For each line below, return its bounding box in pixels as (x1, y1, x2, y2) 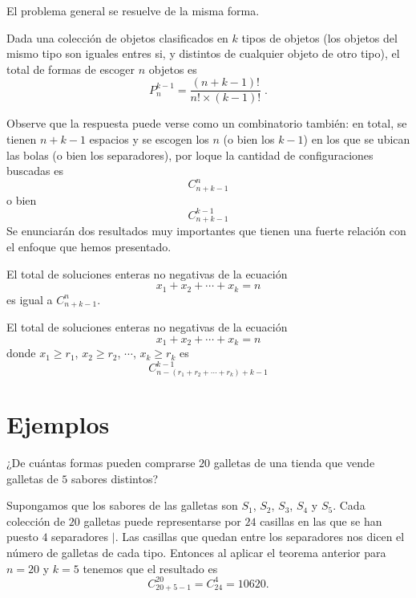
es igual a (6, 291, 53, 307)
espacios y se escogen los (89, 131, 209, 148)
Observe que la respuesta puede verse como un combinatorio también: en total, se (6, 115, 407, 132)
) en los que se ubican (303, 131, 410, 148)
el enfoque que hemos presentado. (6, 238, 172, 254)
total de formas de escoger (6, 60, 135, 77)
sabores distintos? (71, 470, 159, 486)
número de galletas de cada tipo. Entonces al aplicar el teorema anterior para (6, 543, 386, 560)
